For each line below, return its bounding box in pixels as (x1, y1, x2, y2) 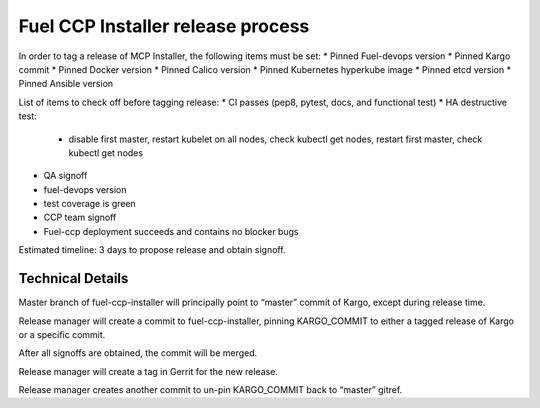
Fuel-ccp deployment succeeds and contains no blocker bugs (43, 225, 299, 237)
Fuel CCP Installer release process (18, 15, 310, 37)
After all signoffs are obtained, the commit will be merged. (18, 347, 258, 359)
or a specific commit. (18, 328, 106, 340)
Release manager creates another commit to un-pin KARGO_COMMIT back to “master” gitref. (18, 384, 403, 396)
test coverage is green (43, 198, 137, 210)
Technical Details (18, 270, 129, 287)
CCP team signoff (43, 211, 117, 224)
